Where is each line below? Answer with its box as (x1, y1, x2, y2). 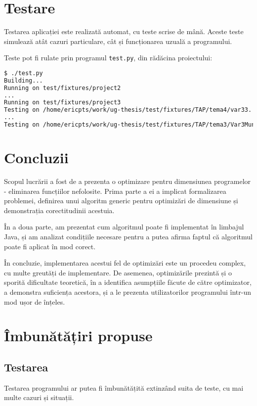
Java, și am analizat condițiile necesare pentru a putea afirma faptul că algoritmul (4, 231, 253, 242)
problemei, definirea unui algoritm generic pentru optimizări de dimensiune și (4, 195, 238, 206)
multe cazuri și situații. (4, 392, 74, 403)
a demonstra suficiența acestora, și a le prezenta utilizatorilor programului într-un (4, 287, 251, 297)
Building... (4, 77, 43, 84)
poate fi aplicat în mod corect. (4, 241, 96, 251)
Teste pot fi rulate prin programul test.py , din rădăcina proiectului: (4, 52, 213, 63)
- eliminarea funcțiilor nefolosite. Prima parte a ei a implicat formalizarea (4, 185, 226, 196)
